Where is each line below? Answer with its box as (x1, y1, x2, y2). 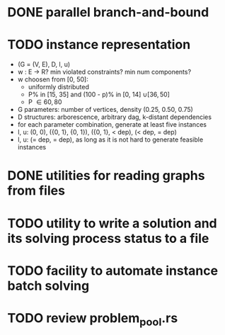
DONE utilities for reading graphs (7, 168, 205, 184)
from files (7, 183, 66, 199)
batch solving (7, 278, 90, 294)
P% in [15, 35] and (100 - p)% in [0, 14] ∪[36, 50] (28, 90, 170, 99)
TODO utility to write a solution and (7, 215, 217, 231)
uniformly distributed (28, 83, 90, 91)
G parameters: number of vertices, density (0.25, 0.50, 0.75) (17, 106, 193, 114)
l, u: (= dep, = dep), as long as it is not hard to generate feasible (17, 135, 204, 144)
